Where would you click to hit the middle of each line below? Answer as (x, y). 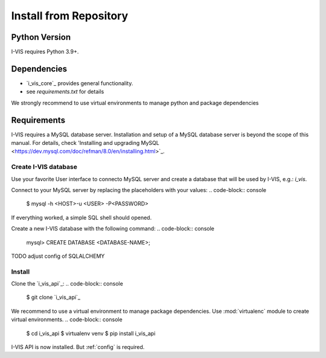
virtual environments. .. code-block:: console (67, 319)
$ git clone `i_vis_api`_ (53, 297)
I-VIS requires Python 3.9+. (45, 52)
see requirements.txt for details (65, 92)
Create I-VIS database (44, 167)
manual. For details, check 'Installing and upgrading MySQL (85, 143)
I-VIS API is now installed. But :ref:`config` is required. (78, 347)
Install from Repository (70, 16)
